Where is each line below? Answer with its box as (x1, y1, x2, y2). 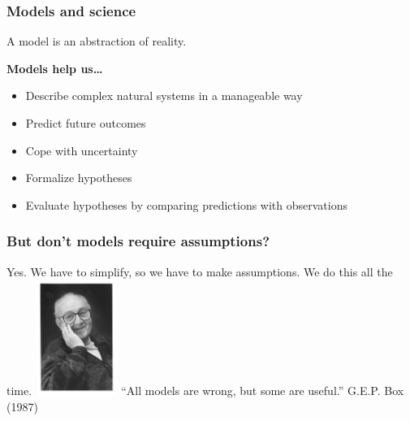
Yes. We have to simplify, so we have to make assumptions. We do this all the (6, 263, 393, 280)
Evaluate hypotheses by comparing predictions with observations (25, 196, 348, 213)
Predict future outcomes (25, 115, 146, 131)
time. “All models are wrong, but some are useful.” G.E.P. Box (6, 381, 404, 398)
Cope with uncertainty (25, 141, 138, 158)
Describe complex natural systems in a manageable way (25, 87, 303, 104)
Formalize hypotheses (25, 169, 132, 186)
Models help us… (6, 59, 103, 76)
